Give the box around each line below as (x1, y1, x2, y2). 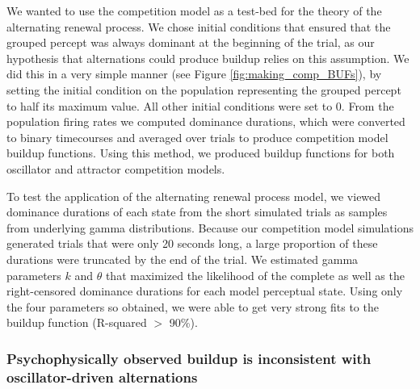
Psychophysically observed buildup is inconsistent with (6, 348, 372, 368)
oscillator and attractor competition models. (6, 160, 225, 177)
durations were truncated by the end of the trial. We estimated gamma (6, 250, 359, 267)
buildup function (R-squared (6, 314, 147, 331)
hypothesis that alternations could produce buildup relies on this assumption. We (6, 49, 409, 66)
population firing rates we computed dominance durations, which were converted (6, 113, 405, 130)
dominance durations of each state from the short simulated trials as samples (6, 203, 388, 220)
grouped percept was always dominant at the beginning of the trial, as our (6, 34, 375, 51)
